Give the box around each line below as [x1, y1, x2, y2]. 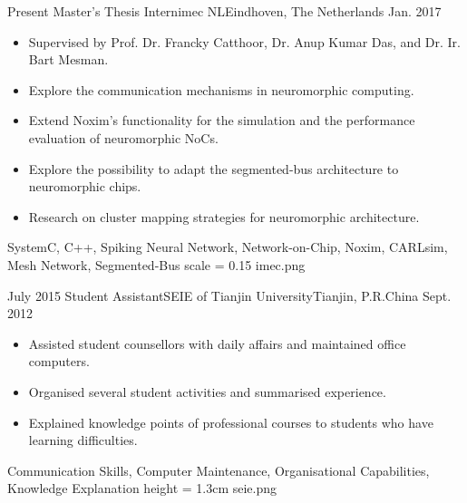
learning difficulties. [28, 430, 138, 450]
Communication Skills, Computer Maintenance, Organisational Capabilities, [7, 460, 430, 479]
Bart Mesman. [28, 50, 109, 69]
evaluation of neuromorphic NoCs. [28, 128, 219, 147]
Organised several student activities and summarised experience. [28, 382, 386, 401]
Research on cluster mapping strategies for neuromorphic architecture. [28, 207, 420, 226]
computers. [28, 352, 90, 371]
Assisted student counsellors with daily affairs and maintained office [28, 334, 406, 353]
